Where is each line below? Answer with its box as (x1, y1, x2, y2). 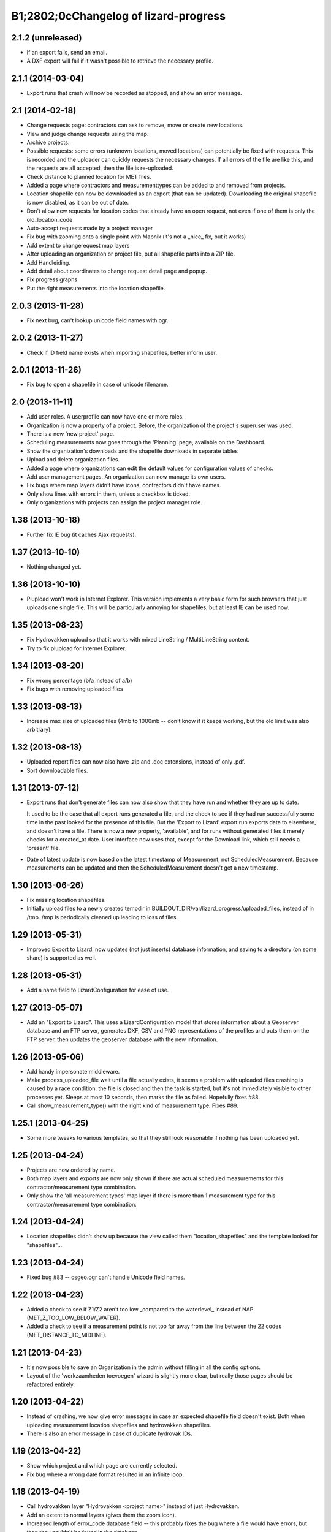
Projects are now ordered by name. (26, 1166, 116, 1174)
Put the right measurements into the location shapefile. (26, 284, 165, 292)
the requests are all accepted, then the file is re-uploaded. (26, 164, 174, 172)
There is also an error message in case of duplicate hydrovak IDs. (26, 1430, 192, 1437)
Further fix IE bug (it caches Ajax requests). (26, 531, 137, 539)
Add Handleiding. (26, 259, 70, 266)
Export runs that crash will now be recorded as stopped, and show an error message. (26, 89, 242, 97)
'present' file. (26, 844, 61, 852)
